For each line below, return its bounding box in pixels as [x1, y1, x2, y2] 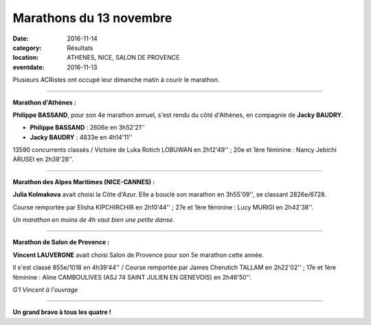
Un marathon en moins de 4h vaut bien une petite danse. [12, 216, 175, 224]
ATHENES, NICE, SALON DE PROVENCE [67, 54, 180, 62]
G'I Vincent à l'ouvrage [12, 285, 78, 293]
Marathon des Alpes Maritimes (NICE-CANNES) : [12, 177, 155, 186]
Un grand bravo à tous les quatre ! [12, 308, 111, 316]
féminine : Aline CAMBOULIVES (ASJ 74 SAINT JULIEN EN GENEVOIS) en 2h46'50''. [12, 273, 252, 281]
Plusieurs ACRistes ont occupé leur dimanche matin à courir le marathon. [12, 76, 220, 84]
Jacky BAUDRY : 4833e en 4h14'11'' [30, 133, 133, 141]
